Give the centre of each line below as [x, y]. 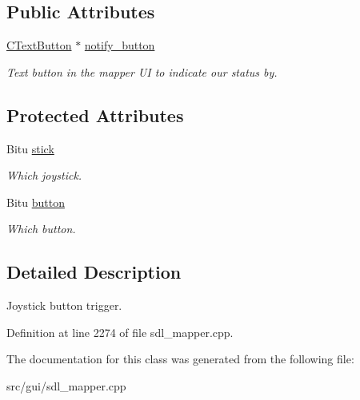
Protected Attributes [95, 115]
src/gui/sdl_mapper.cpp [66, 385]
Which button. [41, 229]
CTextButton [39, 45]
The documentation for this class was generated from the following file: [180, 359]
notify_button [120, 45]
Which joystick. [44, 175]
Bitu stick [30, 148]
